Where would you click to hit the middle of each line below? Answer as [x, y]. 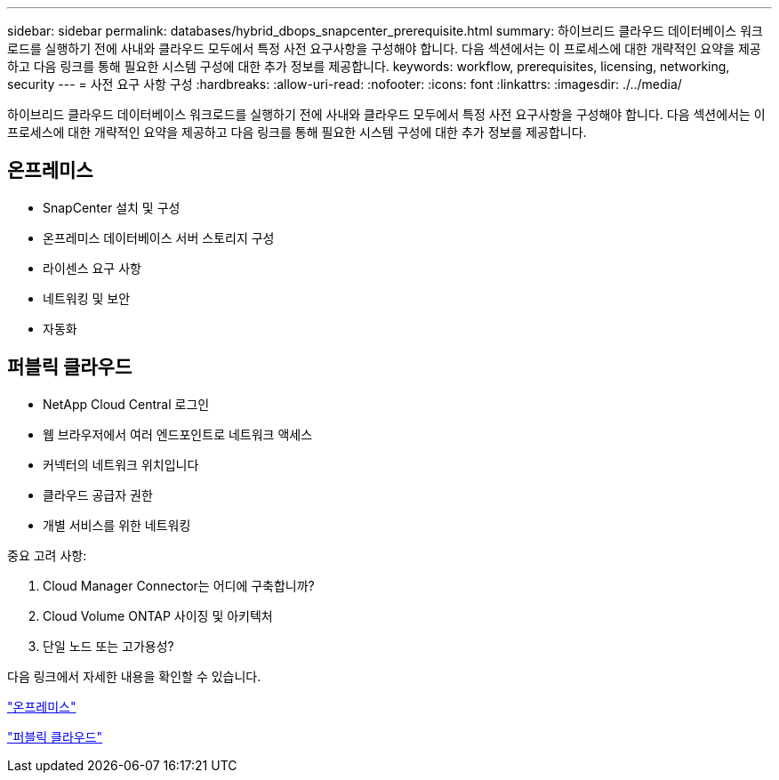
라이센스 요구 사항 [92, 268]
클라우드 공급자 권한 [98, 495]
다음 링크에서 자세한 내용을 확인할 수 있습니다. [134, 676]
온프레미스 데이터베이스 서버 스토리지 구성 [159, 237]
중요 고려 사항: [47, 555]
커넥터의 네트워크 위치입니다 [121, 464]
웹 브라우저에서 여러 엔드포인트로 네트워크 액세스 [178, 434]
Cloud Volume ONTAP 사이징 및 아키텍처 [158, 615]
